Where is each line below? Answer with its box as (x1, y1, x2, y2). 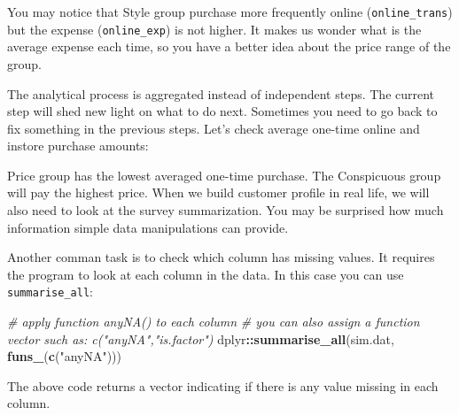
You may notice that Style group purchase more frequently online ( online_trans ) (7, 3, 453, 20)
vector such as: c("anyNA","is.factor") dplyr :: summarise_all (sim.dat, (7, 329, 394, 348)
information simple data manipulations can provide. (7, 218, 289, 236)
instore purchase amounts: (7, 136, 149, 155)
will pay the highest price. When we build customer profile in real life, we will (7, 183, 430, 202)
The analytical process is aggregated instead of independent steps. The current (7, 84, 435, 103)
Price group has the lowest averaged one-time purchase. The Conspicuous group (7, 165, 441, 184)
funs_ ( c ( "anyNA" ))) (7, 347, 121, 365)
